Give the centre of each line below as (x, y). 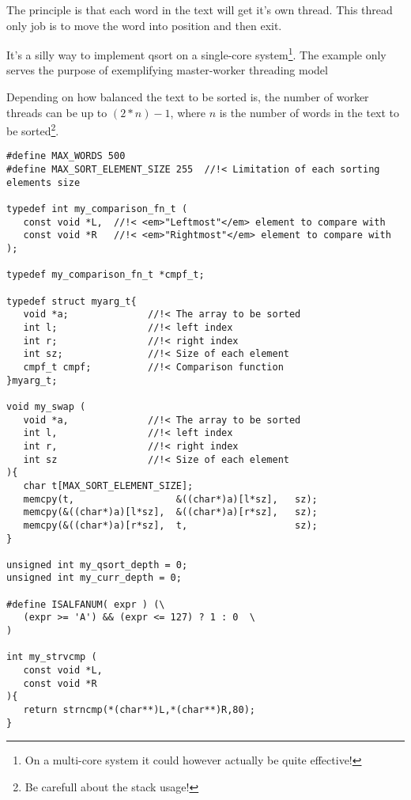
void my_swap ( (46, 406)
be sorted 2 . (33, 129)
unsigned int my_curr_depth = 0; (94, 578)
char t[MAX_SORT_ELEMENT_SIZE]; (108, 485)
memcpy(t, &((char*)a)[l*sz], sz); (170, 499)
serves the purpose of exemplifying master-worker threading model (167, 70)
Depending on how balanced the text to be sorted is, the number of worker (188, 97)
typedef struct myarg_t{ (72, 301)
